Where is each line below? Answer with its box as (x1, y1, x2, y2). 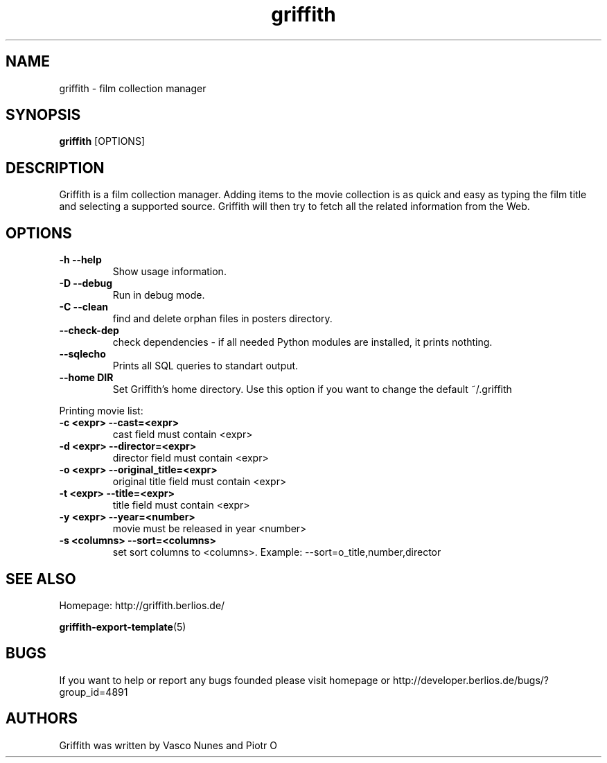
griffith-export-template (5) (59, 620, 186, 633)
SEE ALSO (6, 570, 76, 588)
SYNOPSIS (6, 106, 81, 124)
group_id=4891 (59, 685, 128, 698)
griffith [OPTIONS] (59, 135, 145, 148)
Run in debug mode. (112, 289, 205, 301)
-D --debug (59, 277, 113, 290)
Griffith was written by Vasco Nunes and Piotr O (59, 739, 278, 751)
